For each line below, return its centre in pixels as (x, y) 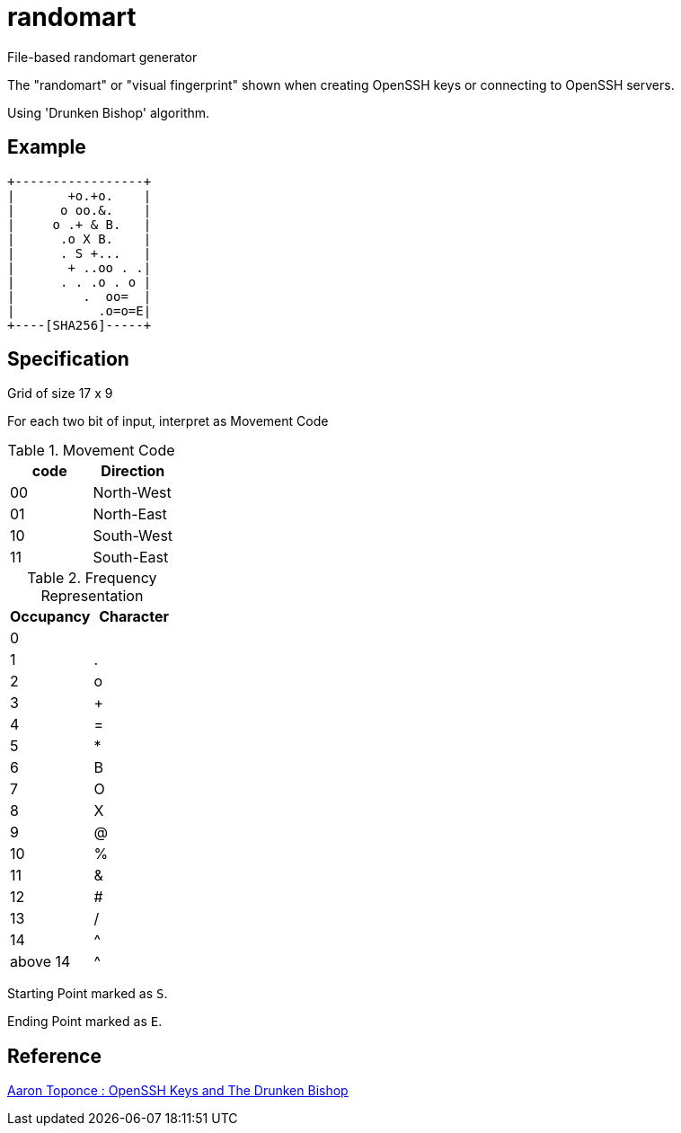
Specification (68, 359)
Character (134, 617)
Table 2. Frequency (92, 578)
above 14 (40, 962)
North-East (130, 514)
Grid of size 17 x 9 (60, 394)
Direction (133, 471)
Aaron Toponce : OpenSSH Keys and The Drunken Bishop (178, 1091)
